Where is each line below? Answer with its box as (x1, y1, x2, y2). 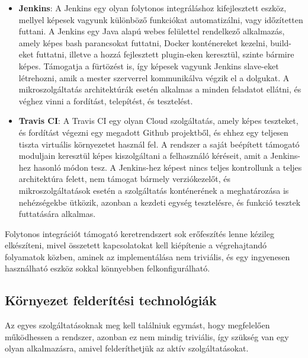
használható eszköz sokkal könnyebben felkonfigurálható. (5, 262, 210, 274)
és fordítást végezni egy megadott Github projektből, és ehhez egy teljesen (18, 126, 288, 138)
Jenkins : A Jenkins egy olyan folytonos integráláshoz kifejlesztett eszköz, (18, 2, 287, 14)
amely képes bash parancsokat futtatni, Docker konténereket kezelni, (18, 36, 268, 49)
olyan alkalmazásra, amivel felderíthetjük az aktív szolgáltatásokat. (5, 342, 249, 354)
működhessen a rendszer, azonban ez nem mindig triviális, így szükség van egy (5, 330, 289, 343)
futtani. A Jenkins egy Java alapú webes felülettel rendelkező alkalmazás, (18, 25, 285, 37)
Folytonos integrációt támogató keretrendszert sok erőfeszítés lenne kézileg (5, 227, 274, 239)
